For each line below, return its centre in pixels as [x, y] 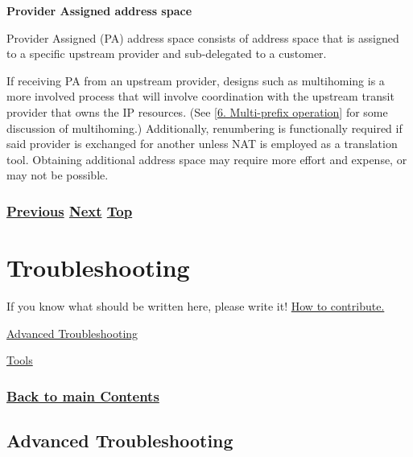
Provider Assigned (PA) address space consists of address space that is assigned [203, 37]
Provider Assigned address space [99, 10]
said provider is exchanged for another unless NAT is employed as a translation [202, 144]
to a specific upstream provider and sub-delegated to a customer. [167, 54]
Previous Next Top [70, 210]
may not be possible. [58, 175]
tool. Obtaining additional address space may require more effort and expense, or [207, 159]
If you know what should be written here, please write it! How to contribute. [196, 305]
